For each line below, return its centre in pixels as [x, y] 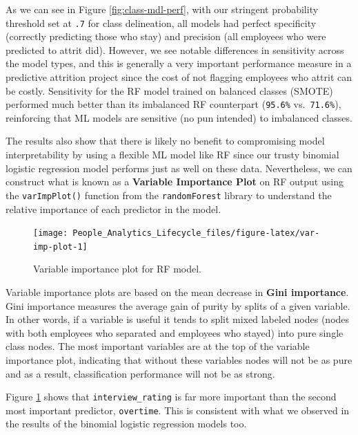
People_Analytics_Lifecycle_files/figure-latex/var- [196, 233]
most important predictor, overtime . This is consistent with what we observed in [178, 410]
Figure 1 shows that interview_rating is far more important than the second [171, 397]
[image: [51, 233]
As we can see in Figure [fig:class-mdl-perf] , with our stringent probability [162, 9]
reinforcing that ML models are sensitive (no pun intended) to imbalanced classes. [179, 117]
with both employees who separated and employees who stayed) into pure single [175, 332]
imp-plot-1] [60, 247]
